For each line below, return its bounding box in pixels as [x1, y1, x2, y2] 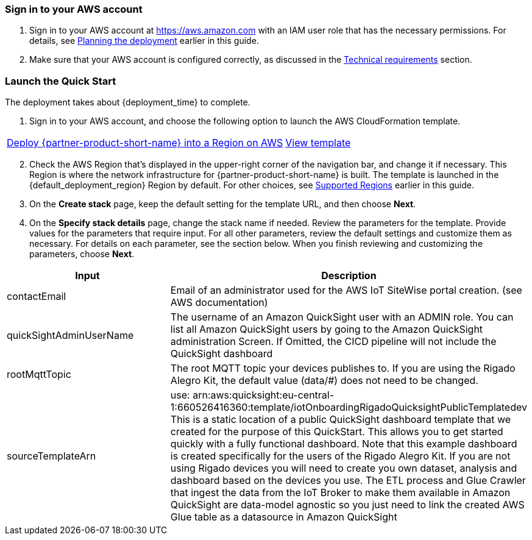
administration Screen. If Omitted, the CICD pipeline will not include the [170, 335, 497, 348]
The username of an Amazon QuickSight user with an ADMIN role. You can [170, 311, 514, 324]
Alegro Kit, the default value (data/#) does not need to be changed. [170, 374, 478, 387]
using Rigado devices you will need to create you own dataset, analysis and [170, 462, 517, 475]
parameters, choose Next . [29, 249, 135, 260]
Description [321, 269, 377, 282]
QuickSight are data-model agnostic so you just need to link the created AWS [170, 499, 525, 511]
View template [285, 137, 351, 149]
